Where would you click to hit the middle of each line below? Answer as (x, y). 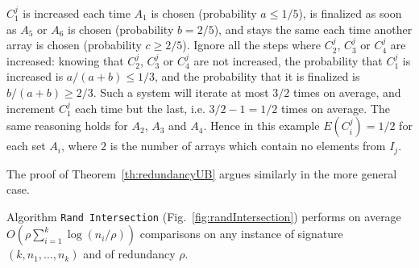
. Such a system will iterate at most (181, 92)
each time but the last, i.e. (140, 108)
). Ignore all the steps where (252, 45)
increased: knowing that (65, 60)
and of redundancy (129, 254)
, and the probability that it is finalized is (257, 76)
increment (31, 108)
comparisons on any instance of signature (241, 234)
